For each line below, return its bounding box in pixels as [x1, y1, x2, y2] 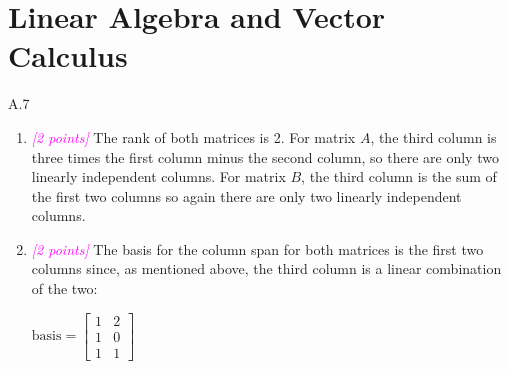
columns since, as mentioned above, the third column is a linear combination [31, 258, 502, 279]
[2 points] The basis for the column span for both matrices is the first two [31, 238, 484, 259]
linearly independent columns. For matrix [31, 166, 286, 187]
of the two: [31, 278, 98, 299]
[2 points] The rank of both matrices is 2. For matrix [31, 126, 356, 147]
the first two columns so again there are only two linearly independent [31, 185, 462, 206]
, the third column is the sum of [301, 166, 497, 187]
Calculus [8, 35, 128, 76]
